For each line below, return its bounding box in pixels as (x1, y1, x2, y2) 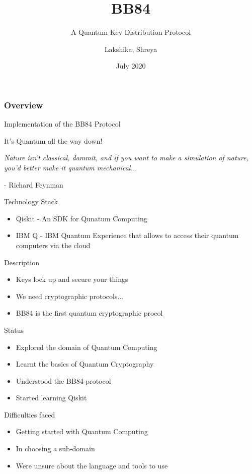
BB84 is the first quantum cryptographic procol (16, 308, 163, 318)
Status (4, 324, 24, 335)
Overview (4, 98, 43, 111)
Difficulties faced (4, 409, 55, 420)
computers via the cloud (16, 240, 91, 250)
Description (4, 257, 39, 267)
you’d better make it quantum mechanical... (4, 162, 137, 172)
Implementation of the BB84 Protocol (4, 118, 121, 129)
